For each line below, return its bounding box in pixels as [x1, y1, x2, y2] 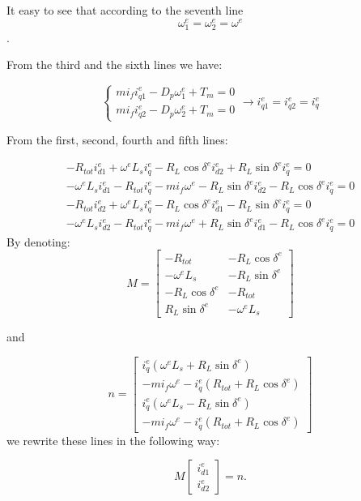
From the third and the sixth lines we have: [6, 56, 223, 73]
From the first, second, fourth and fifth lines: [6, 131, 228, 148]
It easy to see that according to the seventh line [6, 2, 244, 18]
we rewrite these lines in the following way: [6, 431, 220, 448]
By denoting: [6, 233, 70, 250]
